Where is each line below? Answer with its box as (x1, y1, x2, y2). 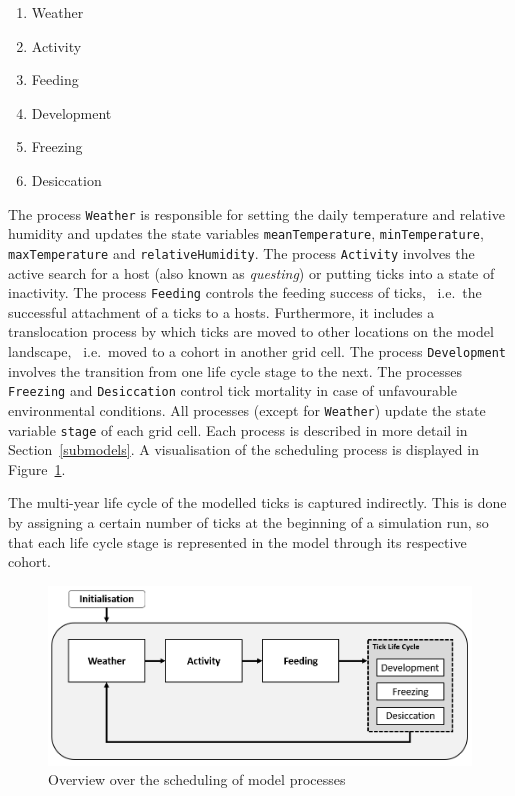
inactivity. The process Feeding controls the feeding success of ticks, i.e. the (8, 282, 482, 303)
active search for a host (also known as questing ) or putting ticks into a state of (8, 262, 495, 283)
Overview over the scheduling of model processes (48, 769, 346, 790)
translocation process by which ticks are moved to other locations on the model (8, 321, 494, 342)
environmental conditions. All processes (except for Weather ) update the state (8, 399, 486, 420)
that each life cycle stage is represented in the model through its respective (8, 531, 467, 552)
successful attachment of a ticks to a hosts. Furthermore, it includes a (8, 301, 435, 322)
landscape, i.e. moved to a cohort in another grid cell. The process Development (8, 340, 506, 361)
